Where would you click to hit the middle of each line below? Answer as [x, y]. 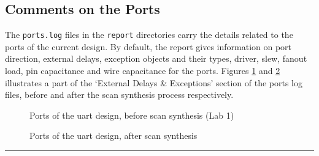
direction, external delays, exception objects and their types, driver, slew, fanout [156, 58]
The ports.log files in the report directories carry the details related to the [149, 35]
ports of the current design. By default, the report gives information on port [148, 46]
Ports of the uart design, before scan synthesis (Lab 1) [132, 115]
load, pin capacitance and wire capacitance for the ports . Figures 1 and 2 [143, 71]
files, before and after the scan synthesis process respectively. [119, 95]
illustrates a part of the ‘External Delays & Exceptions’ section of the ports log [154, 82]
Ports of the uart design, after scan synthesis [113, 136]
